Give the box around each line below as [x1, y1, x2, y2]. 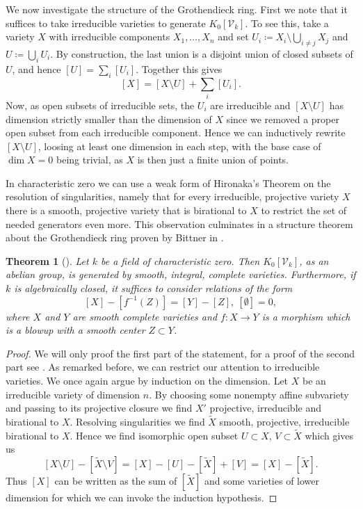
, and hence [12, 61, 61, 76]
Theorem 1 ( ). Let [6, 253, 89, 268]
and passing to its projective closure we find [6, 401, 193, 415]
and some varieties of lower [204, 474, 319, 487]
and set [218, 29, 249, 44]
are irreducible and [210, 97, 291, 112]
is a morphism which [261, 309, 350, 323]
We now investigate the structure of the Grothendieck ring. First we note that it [6, 2, 348, 16]
